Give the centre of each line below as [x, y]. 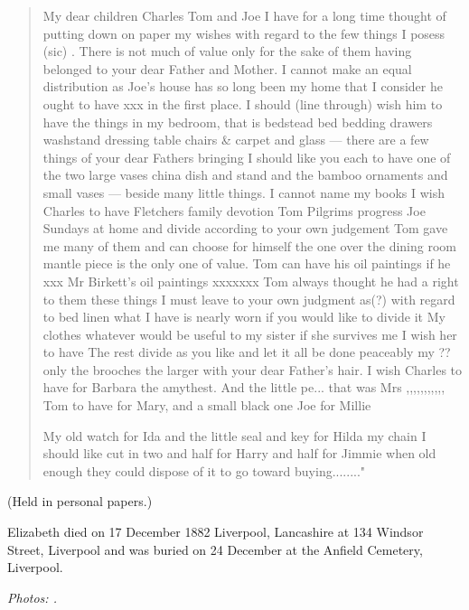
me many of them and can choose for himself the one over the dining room [249, 245]
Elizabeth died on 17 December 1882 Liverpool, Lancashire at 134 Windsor [216, 532]
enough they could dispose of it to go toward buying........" [204, 470]
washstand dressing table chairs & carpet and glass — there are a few [236, 140]
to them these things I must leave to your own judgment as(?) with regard [249, 299]
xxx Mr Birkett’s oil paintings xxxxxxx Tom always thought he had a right [251, 281]
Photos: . [32, 597]
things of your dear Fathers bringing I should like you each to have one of [247, 157]
